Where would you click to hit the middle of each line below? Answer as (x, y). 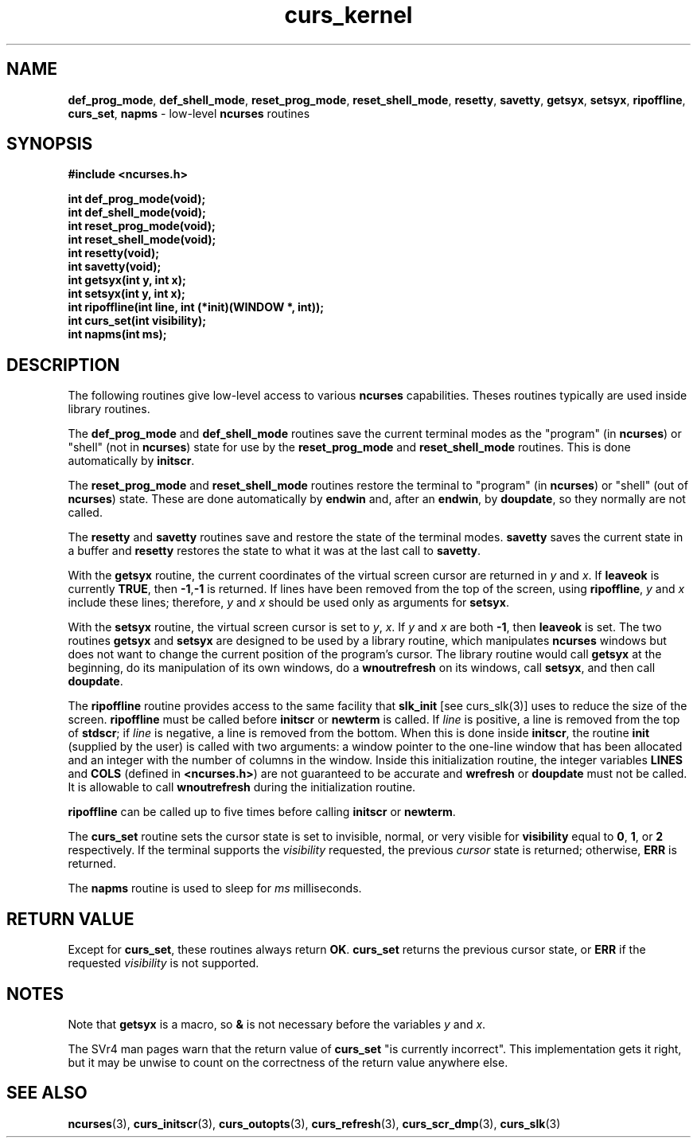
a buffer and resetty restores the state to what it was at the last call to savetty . (275, 551)
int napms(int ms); (117, 334)
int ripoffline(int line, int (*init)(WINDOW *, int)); (196, 307)
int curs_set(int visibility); (137, 321)
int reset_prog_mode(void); (142, 226)
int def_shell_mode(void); (137, 213)
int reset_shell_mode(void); (142, 240)
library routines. (109, 409)
